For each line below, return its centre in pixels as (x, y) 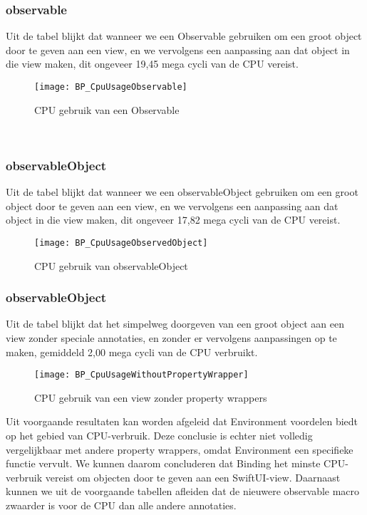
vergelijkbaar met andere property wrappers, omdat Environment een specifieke (180, 449)
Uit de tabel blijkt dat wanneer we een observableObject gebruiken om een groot (182, 192)
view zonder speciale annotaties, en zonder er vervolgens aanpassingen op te (171, 337)
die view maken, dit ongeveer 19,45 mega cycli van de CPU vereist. (152, 64)
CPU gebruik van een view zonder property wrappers (151, 397)
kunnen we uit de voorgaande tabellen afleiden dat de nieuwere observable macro (183, 491)
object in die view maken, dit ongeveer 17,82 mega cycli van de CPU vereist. (173, 220)
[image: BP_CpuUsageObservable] (111, 87)
